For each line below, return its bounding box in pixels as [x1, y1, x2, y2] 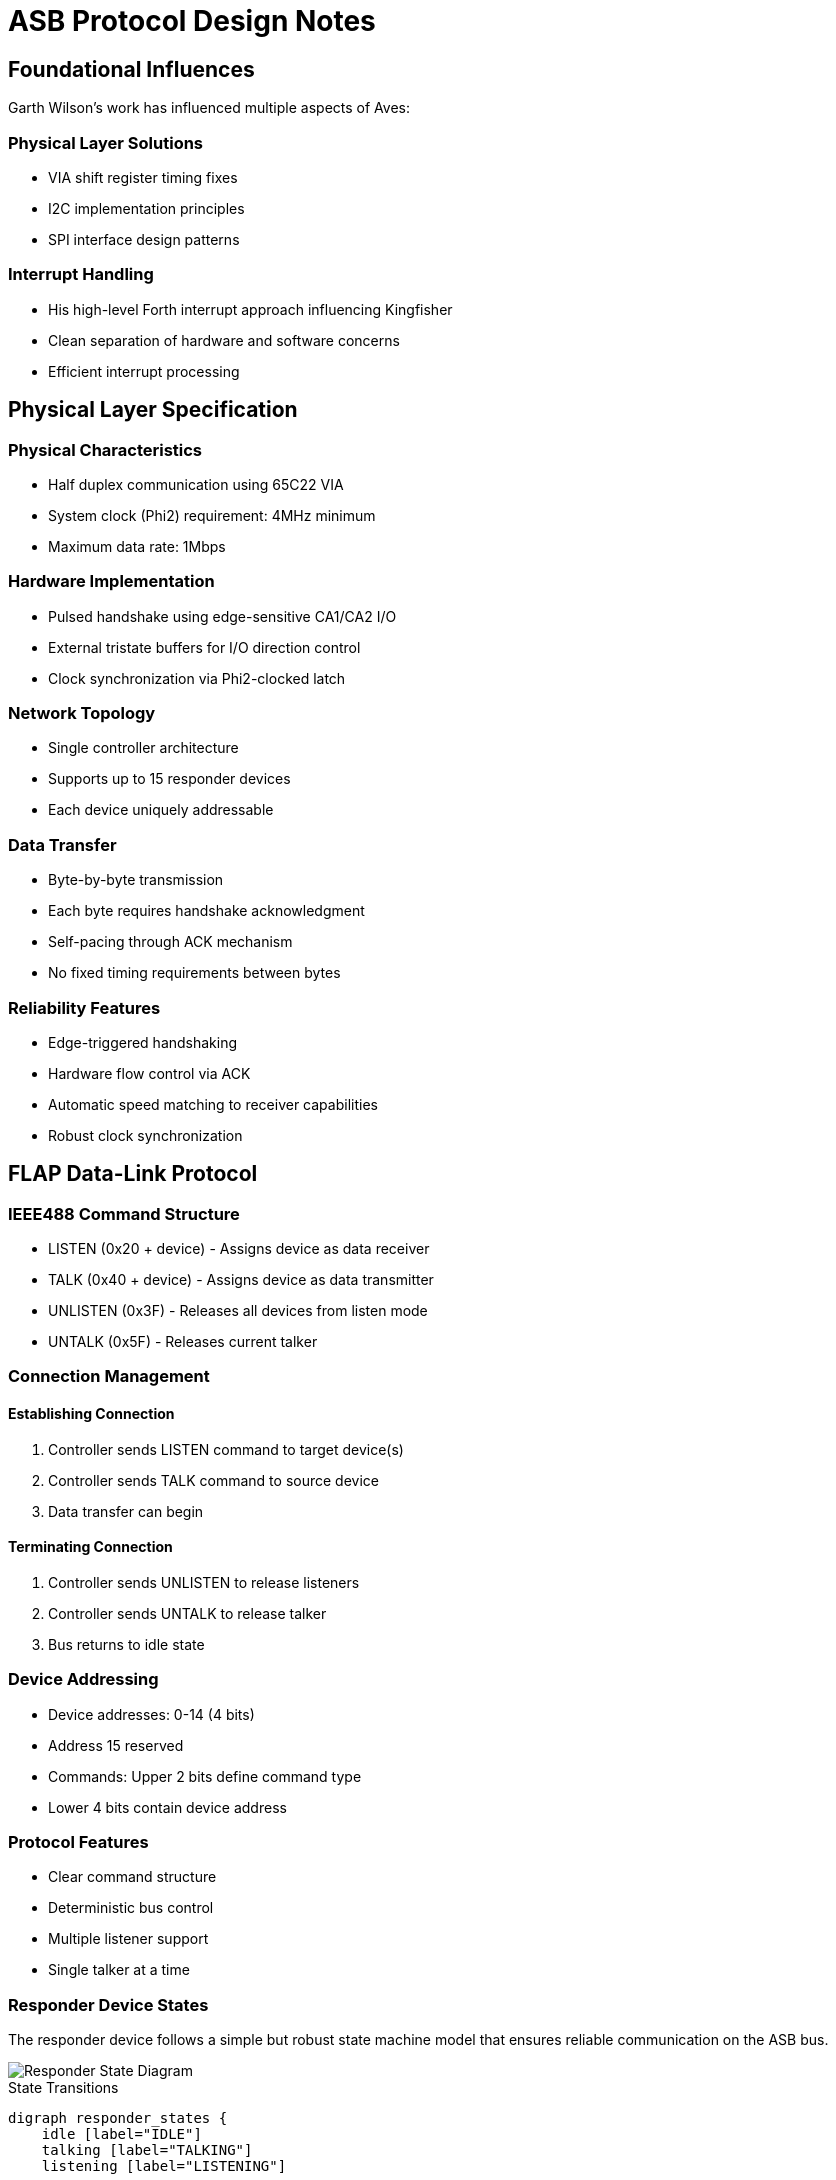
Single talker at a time [48, 1961, 190, 1979]
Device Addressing [8, 1669, 159, 1690]
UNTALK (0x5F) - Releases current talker [48, 1333, 318, 1351]
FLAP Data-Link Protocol [8, 1161, 258, 1187]
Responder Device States [8, 1994, 209, 2015]
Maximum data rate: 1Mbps [48, 537, 226, 555]
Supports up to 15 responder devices [48, 770, 291, 788]
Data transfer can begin [48, 1502, 204, 1520]
